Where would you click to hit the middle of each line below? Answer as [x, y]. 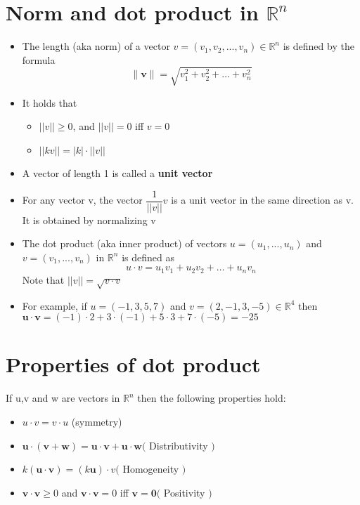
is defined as [148, 257]
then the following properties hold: [212, 398]
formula [39, 59]
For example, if [54, 305]
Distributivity [179, 445]
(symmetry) [97, 422]
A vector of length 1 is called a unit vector [117, 173]
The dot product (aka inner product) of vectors [124, 243]
